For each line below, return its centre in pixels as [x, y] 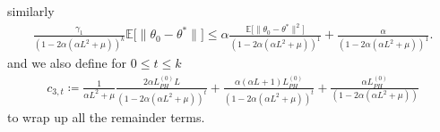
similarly [31, 11]
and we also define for [67, 63]
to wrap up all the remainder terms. [106, 116]
